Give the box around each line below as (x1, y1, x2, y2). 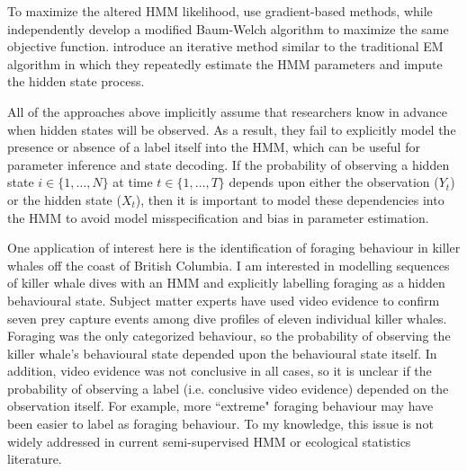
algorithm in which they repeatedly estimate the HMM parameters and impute (7, 54, 443, 73)
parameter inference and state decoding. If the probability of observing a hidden (7, 155, 450, 173)
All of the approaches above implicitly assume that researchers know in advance (7, 102, 447, 120)
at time (112, 173, 153, 191)
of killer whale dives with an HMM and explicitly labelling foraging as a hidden (7, 273, 445, 292)
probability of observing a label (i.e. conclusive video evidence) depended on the (7, 378, 449, 397)
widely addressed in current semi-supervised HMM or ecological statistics (7, 431, 411, 450)
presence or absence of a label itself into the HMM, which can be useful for (7, 138, 420, 156)
